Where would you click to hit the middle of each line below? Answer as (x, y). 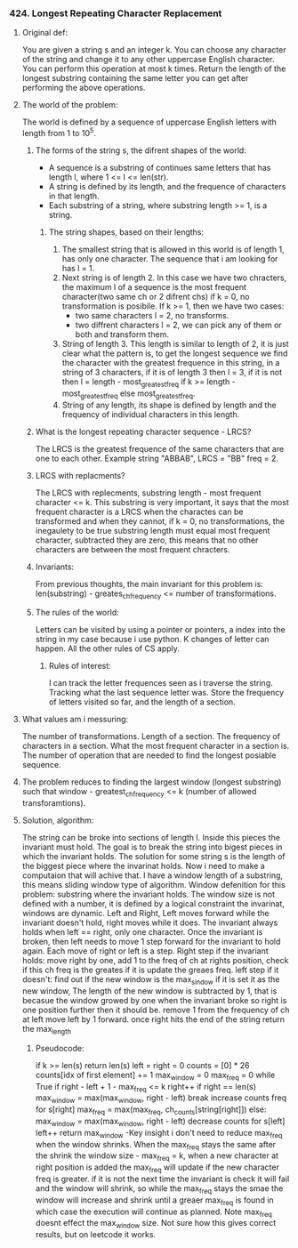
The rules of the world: (77, 613)
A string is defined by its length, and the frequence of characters (167, 186)
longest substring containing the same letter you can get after (135, 78)
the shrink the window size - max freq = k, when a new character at (157, 1157)
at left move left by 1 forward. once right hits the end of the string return (153, 1019)
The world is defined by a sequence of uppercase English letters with (149, 122)
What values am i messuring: (75, 720)
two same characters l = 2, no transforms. (152, 315)
